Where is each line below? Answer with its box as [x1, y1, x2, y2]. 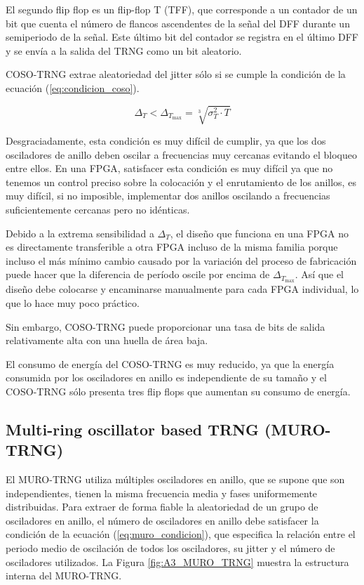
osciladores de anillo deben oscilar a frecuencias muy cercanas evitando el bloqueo [6, 147, 358, 162]
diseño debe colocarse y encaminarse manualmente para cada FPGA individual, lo [6, 282, 359, 296]
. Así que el [295, 267, 344, 282]
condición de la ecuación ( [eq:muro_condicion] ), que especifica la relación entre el [6, 527, 356, 541]
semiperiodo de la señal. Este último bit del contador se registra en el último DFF [6, 29, 358, 44]
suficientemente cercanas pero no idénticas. [6, 202, 190, 217]
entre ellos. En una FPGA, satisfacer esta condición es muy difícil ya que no [6, 161, 333, 176]
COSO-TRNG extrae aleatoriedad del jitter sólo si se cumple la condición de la [6, 67, 346, 81]
